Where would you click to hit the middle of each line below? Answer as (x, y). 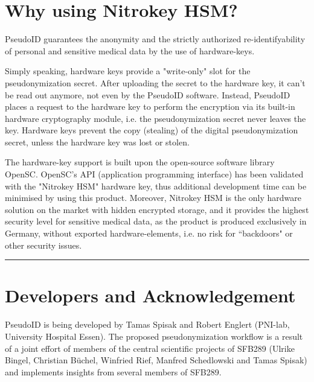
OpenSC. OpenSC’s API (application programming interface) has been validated (154, 174)
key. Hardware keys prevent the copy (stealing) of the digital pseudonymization (152, 130)
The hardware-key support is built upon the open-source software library (140, 162)
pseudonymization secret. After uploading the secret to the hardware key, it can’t (155, 82)
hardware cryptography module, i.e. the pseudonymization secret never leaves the (155, 118)
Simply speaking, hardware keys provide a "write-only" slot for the (128, 71)
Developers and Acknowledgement (150, 295)
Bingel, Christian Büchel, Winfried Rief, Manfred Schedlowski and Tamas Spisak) (156, 360)
